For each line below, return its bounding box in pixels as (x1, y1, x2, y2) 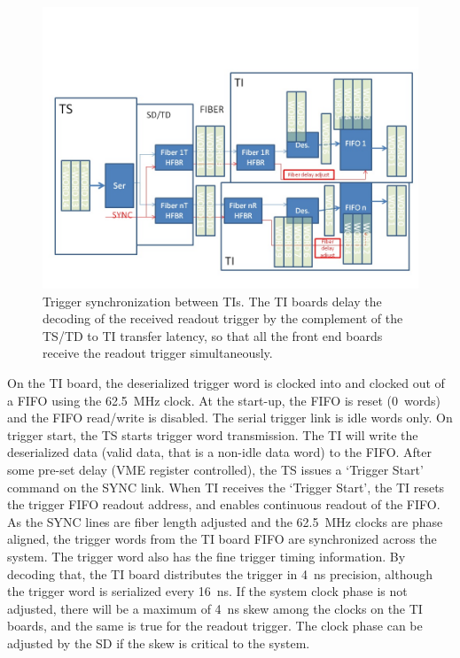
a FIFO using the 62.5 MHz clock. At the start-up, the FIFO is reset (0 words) (7, 391, 441, 409)
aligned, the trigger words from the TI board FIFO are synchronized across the (7, 530, 437, 548)
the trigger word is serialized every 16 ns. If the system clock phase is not (7, 582, 408, 600)
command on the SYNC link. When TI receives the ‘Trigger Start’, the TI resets (7, 477, 445, 496)
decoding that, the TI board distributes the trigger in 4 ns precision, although (7, 564, 433, 583)
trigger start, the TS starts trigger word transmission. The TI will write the (7, 425, 418, 444)
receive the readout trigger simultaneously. (43, 344, 273, 362)
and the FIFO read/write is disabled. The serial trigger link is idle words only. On (7, 408, 453, 427)
